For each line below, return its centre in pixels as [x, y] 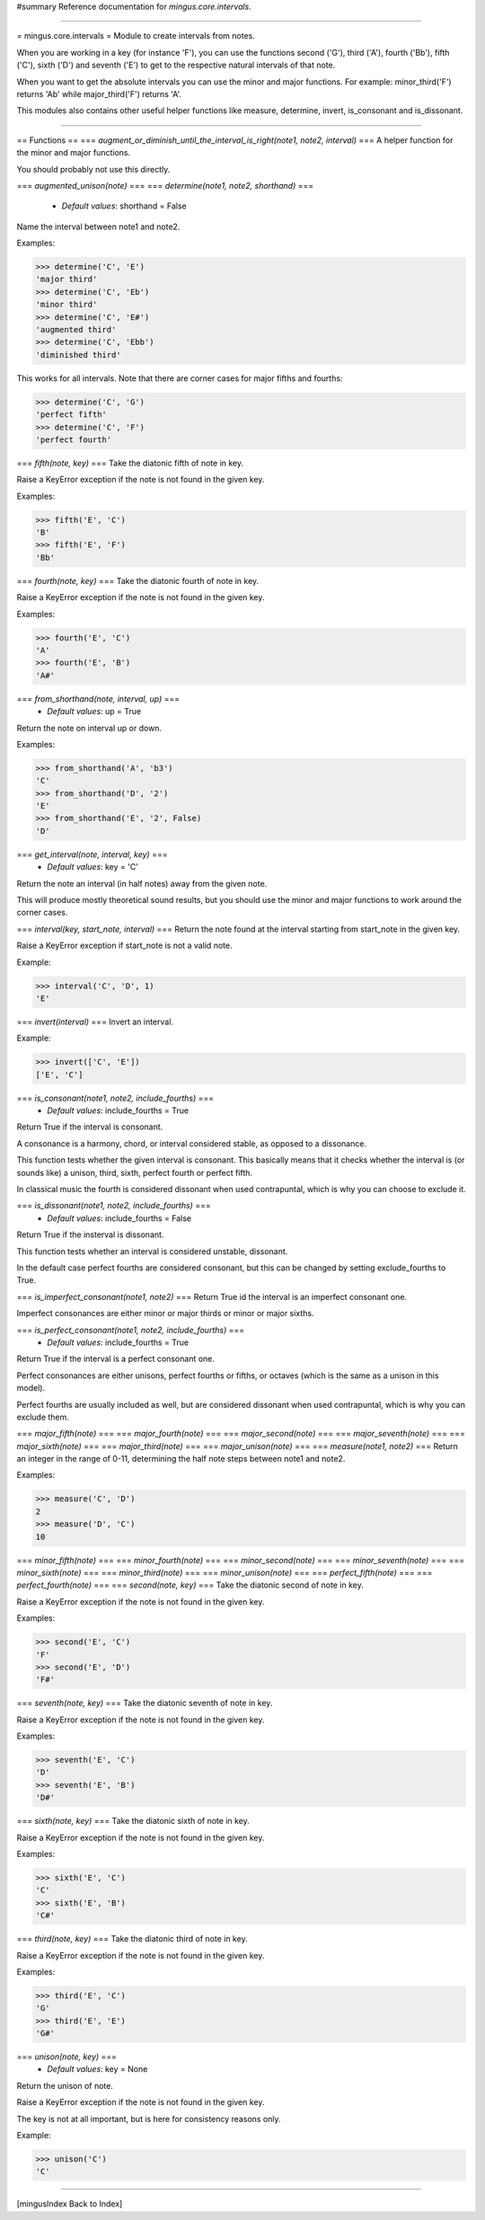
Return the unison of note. [65, 2085]
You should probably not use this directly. [93, 169]
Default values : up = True [94, 712]
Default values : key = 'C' [93, 867]
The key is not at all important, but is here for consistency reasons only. [149, 2118]
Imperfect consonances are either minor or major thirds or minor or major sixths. [165, 1313]
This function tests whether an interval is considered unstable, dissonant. [152, 1251]
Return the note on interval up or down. [89, 728]
